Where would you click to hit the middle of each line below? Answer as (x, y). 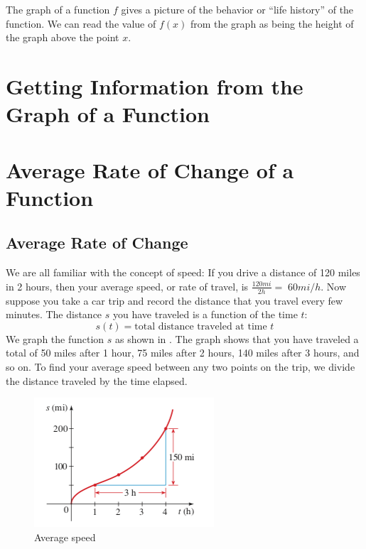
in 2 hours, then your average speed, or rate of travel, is (127, 286)
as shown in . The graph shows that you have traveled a (237, 338)
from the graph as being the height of (272, 23)
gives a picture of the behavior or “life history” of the (237, 9)
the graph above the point (63, 37)
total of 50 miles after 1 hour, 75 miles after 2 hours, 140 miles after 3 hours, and (183, 353)
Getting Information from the (155, 86)
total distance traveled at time (201, 326)
